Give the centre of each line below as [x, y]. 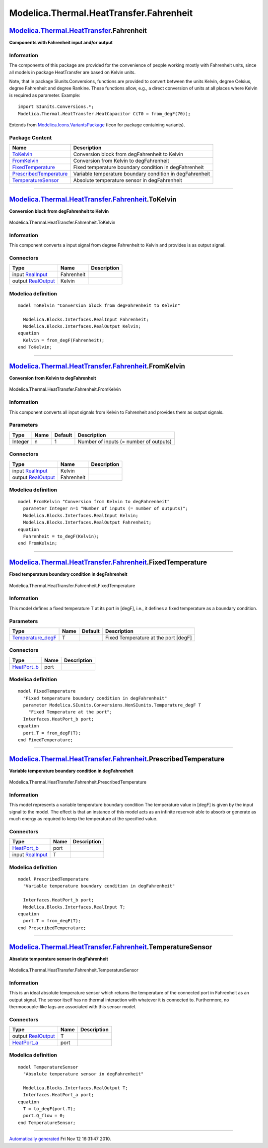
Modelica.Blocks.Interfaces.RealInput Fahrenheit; [86, 319]
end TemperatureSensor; [47, 1123]
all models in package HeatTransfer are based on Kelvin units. [72, 72]
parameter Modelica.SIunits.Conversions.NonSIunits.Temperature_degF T [112, 705]
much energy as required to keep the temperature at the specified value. [83, 819]
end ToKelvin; [35, 347]
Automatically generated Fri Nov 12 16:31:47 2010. [60, 1139]
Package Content [31, 138]
